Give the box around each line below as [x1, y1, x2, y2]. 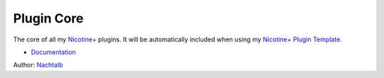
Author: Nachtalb [13, 60, 63, 70]
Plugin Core [13, 11, 84, 26]
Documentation [31, 48, 76, 56]
